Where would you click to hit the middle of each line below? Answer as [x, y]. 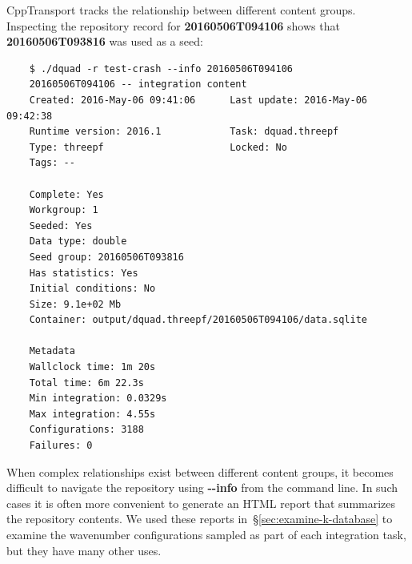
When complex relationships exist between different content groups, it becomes [200, 471]
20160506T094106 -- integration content [138, 85]
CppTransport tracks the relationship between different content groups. [181, 10]
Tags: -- [52, 163]
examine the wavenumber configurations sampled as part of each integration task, [206, 534]
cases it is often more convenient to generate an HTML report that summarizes [201, 503]
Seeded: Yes [61, 226]
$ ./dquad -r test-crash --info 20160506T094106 [161, 68]
